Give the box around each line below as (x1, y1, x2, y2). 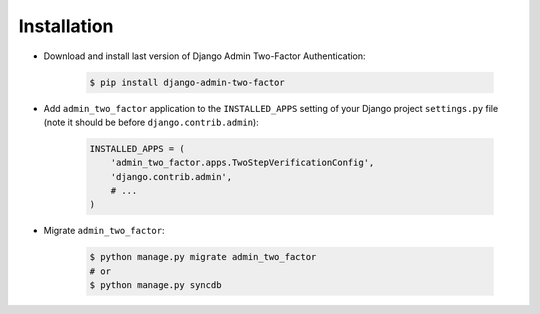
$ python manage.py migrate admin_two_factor (89, 251, 317, 263)
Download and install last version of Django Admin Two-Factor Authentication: (43, 50, 366, 62)
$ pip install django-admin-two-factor (89, 76, 285, 88)
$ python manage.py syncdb (89, 280, 222, 291)
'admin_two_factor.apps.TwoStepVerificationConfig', (110, 157, 375, 169)
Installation (18, 15, 114, 37)
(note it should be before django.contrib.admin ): (43, 116, 259, 128)
